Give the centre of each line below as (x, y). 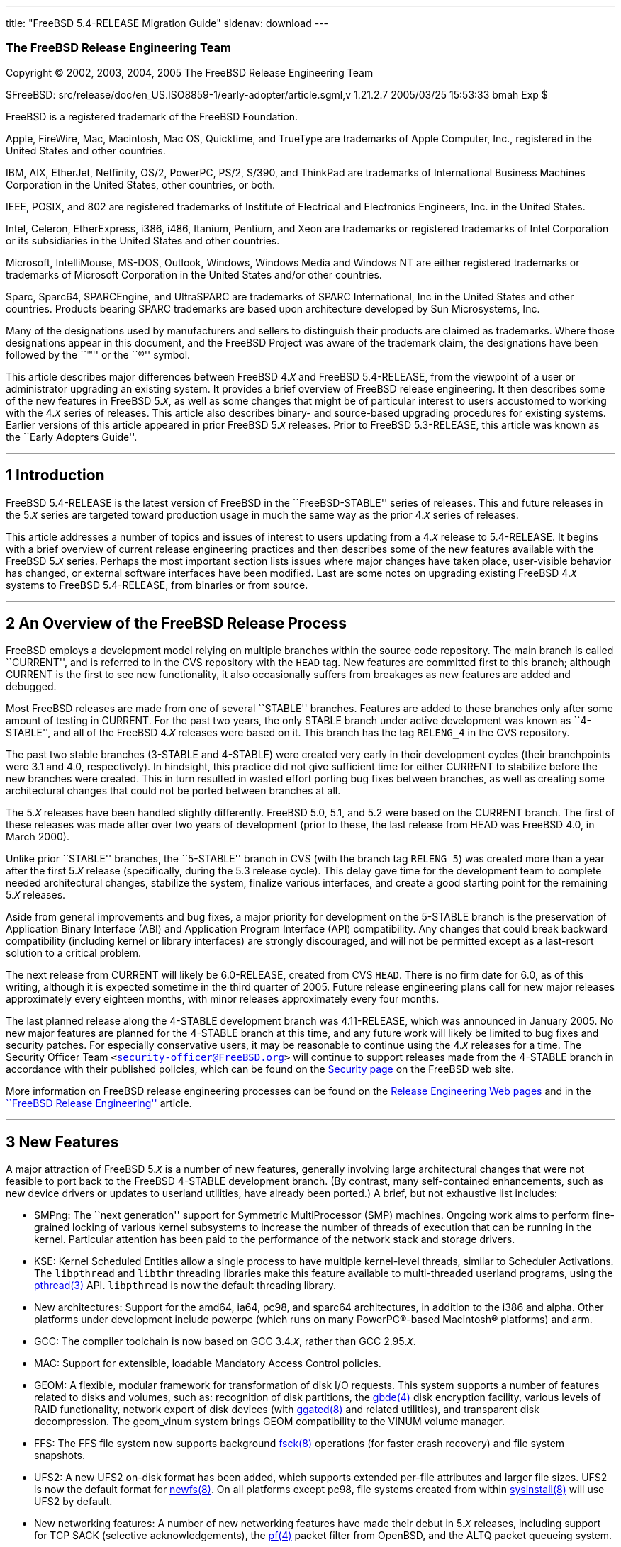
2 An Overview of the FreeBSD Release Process (177, 624)
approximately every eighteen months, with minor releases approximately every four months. (223, 999)
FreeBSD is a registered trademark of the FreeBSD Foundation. (152, 116)
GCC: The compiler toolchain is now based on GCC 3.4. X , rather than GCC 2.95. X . (225, 1341)
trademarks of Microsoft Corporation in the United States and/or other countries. (194, 274)
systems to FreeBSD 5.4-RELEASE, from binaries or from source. (157, 585)
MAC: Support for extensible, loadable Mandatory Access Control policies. (208, 1363)
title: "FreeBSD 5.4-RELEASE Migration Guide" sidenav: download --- (167, 23)
